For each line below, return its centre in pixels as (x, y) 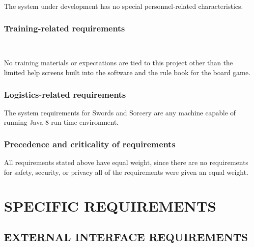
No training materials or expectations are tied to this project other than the (118, 63)
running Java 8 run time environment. (61, 122)
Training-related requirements (65, 28)
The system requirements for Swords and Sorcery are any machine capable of (120, 112)
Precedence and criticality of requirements (90, 144)
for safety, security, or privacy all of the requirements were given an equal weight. (126, 172)
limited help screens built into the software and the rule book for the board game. (127, 72)
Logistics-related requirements (65, 94)
